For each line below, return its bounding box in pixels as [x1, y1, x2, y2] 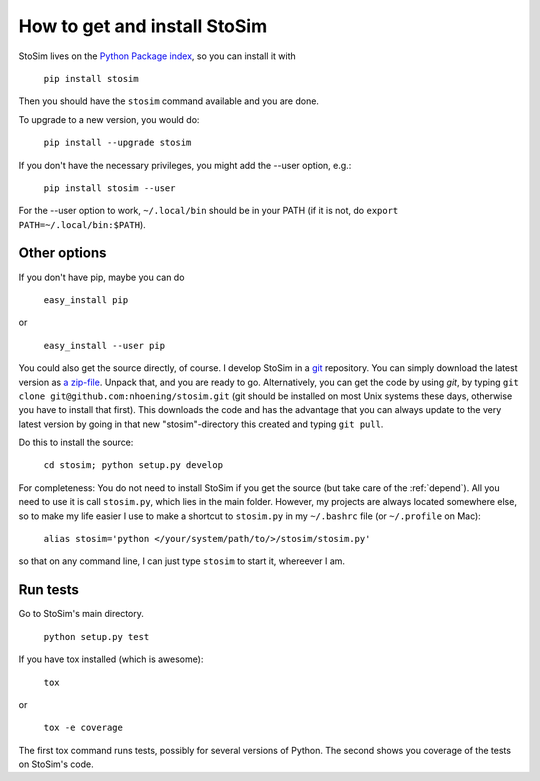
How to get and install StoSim [18, 15, 268, 37]
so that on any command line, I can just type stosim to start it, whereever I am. [18, 555, 345, 567]
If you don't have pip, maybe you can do [18, 271, 185, 283]
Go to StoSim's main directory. [18, 608, 145, 620]
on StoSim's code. [18, 758, 94, 770]
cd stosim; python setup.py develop [43, 460, 224, 471]
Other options [18, 245, 107, 262]
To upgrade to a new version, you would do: [18, 113, 200, 125]
